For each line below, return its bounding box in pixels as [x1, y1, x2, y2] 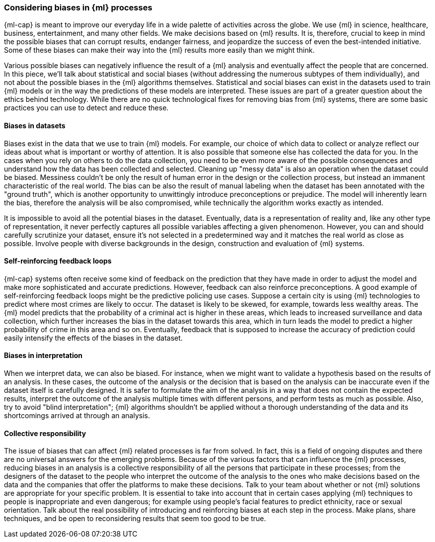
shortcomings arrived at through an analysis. [4, 411, 150, 420]
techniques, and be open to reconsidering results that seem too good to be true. [4, 514, 266, 523]
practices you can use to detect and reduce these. [4, 103, 169, 112]
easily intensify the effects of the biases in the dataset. [4, 333, 183, 342]
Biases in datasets [4, 121, 66, 130]
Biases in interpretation [4, 351, 83, 360]
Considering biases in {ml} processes [4, 2, 152, 12]
